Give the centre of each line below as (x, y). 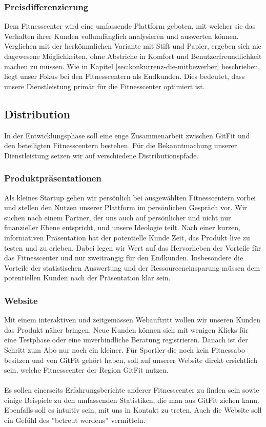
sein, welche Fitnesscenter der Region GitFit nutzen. (86, 370)
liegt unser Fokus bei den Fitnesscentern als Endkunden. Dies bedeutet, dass (125, 76)
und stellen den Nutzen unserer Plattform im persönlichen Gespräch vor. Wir (126, 207)
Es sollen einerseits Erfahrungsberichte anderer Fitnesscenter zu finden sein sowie (132, 390)
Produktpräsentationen (53, 178)
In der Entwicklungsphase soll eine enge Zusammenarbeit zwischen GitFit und (127, 135)
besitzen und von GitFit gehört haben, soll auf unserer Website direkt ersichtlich (131, 360)
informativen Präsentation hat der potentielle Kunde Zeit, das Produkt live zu (127, 237)
